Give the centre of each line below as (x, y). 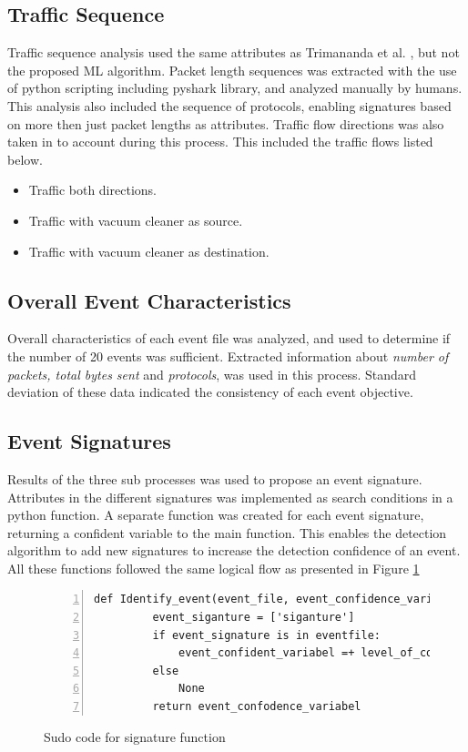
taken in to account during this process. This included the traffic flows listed (220, 142)
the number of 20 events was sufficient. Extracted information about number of (228, 356)
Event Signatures (89, 441)
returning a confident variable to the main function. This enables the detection (227, 532)
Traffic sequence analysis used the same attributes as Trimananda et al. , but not (234, 52)
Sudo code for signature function (135, 736)
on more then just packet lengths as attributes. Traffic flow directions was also (226, 123)
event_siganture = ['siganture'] (254, 618)
